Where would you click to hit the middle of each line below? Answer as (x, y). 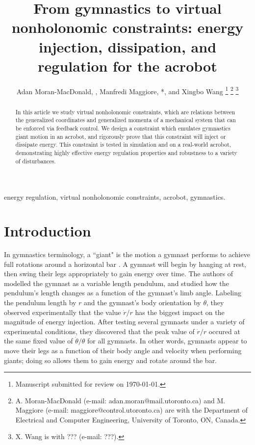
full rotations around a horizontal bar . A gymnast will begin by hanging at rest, (125, 264)
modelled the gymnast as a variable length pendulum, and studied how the (116, 283)
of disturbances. (36, 161)
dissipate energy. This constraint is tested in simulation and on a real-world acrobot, (123, 144)
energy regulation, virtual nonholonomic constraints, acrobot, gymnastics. (115, 197)
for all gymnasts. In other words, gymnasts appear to (167, 341)
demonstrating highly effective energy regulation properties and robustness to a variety (126, 153)
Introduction (48, 231)
